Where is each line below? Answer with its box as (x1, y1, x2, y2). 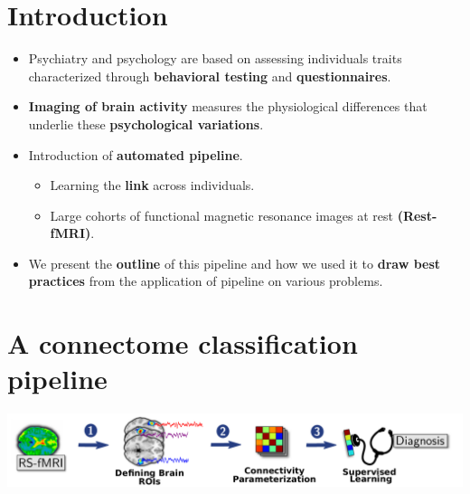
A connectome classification (7, 325, 358, 362)
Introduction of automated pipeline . (28, 145, 243, 164)
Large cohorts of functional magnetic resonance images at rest (50, 205, 393, 224)
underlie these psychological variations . (28, 114, 264, 133)
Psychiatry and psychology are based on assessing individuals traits (28, 49, 402, 68)
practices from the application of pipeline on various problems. (28, 271, 383, 290)
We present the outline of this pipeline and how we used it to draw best (28, 253, 441, 272)
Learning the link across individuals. (50, 176, 255, 195)
